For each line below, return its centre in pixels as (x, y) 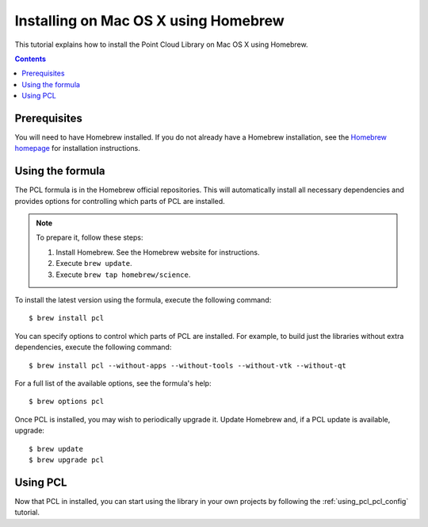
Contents (31, 59)
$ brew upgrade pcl (67, 460)
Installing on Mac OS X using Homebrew (149, 21)
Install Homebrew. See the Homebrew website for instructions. (158, 252)
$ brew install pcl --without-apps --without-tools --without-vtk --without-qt (187, 365)
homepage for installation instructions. (77, 148)
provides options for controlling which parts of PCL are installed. (120, 201)
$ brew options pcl (67, 402)
